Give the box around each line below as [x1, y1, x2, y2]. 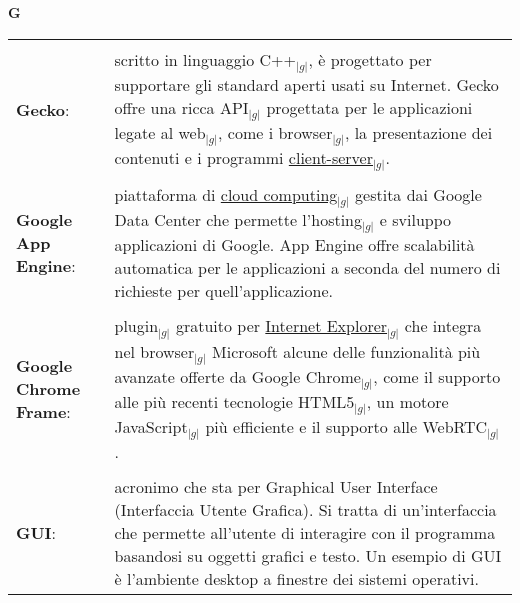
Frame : [16, 400, 71, 424]
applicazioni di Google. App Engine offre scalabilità [114, 233, 475, 257]
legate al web [114, 120, 206, 144]
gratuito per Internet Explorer [175, 314, 388, 338]
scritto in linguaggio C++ [114, 47, 297, 71]
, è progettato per [308, 47, 432, 71]
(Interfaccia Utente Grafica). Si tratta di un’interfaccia [114, 498, 497, 522]
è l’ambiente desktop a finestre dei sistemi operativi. [114, 567, 479, 591]
